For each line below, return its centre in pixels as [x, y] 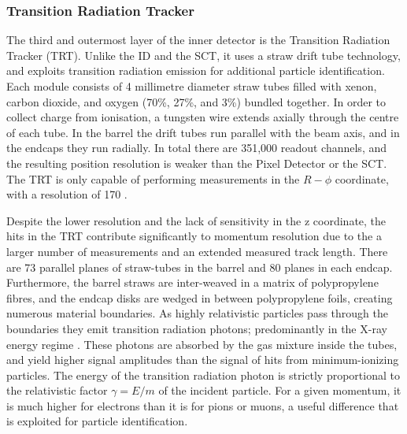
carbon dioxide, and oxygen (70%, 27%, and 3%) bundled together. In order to [196, 101]
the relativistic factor [57, 390]
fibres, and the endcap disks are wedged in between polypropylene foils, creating [200, 297]
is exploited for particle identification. [97, 421]
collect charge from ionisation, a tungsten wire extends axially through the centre [203, 117]
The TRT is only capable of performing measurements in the [153, 178]
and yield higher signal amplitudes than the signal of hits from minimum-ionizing [203, 360]
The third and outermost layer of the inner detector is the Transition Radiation [198, 40]
